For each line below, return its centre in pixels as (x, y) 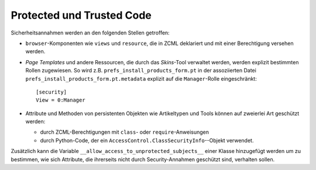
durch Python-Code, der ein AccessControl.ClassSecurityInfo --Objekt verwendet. (147, 140)
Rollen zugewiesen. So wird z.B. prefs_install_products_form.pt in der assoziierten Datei (141, 71)
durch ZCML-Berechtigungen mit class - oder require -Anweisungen (125, 132)
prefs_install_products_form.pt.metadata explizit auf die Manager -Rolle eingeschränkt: (141, 78)
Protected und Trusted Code (81, 15)
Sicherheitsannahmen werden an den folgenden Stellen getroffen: (90, 33)
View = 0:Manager (61, 100)
